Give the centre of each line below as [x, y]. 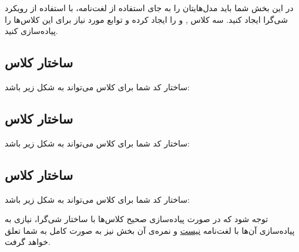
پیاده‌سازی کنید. [31, 31]
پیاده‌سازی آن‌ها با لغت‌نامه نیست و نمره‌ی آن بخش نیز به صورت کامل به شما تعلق [150, 230]
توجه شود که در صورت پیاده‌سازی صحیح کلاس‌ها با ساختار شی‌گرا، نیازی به [137, 219]
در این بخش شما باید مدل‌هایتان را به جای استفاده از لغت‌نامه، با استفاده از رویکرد [149, 8]
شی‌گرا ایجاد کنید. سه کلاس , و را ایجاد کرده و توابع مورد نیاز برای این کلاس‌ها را [146, 19]
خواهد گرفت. [28, 242]
